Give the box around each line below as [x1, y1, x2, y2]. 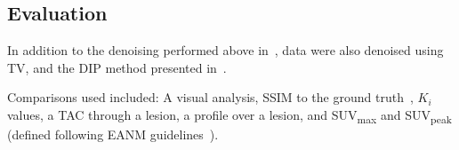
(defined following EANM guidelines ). [7, 125, 219, 144]
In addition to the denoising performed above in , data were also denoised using [7, 41, 444, 59]
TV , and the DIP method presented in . [7, 58, 227, 76]
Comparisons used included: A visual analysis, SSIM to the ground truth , [7, 88, 414, 107]
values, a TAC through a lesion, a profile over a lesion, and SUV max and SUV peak [7, 105, 452, 126]
